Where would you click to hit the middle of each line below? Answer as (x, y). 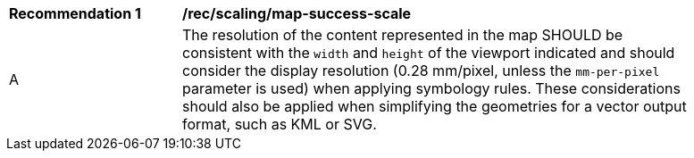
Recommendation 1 (75, 13)
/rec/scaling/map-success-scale (297, 13)
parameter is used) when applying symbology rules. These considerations (431, 88)
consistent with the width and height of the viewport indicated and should (429, 53)
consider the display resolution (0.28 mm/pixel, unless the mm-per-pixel (421, 71)
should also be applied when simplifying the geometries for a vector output (435, 106)
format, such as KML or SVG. (280, 124)
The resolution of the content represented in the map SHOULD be (403, 35)
